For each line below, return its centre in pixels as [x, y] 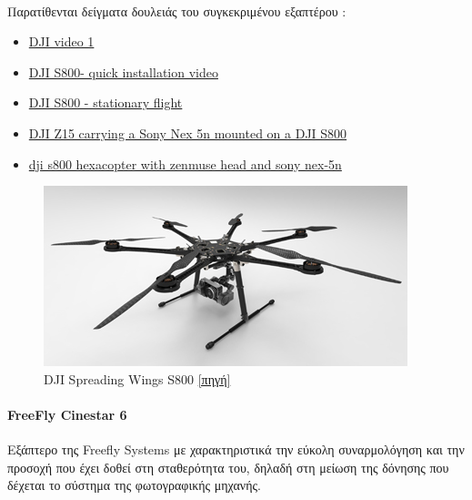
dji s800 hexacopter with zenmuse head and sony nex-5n [185, 163]
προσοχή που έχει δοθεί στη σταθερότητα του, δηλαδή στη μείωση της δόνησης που [228, 467]
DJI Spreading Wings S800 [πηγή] [137, 378]
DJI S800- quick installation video [123, 71]
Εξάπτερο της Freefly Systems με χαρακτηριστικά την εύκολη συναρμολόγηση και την [236, 449]
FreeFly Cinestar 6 [67, 414]
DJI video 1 [61, 41]
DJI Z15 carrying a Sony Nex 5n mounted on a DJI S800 [188, 133]
